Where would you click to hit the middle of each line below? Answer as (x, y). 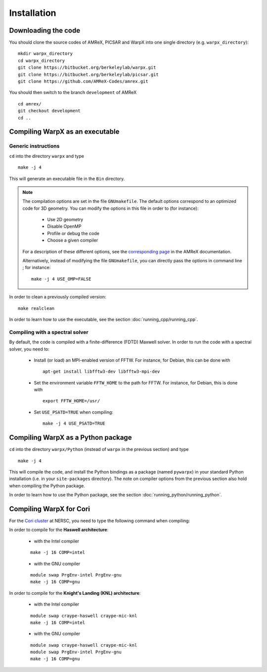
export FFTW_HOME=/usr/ (71, 401)
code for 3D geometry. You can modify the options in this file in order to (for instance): (111, 208)
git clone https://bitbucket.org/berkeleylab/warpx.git (87, 68)
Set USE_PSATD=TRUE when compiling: (74, 412)
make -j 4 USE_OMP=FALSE (61, 279)
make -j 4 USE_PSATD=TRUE (74, 424)
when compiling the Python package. (47, 485)
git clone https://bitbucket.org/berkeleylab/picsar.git (89, 74)
